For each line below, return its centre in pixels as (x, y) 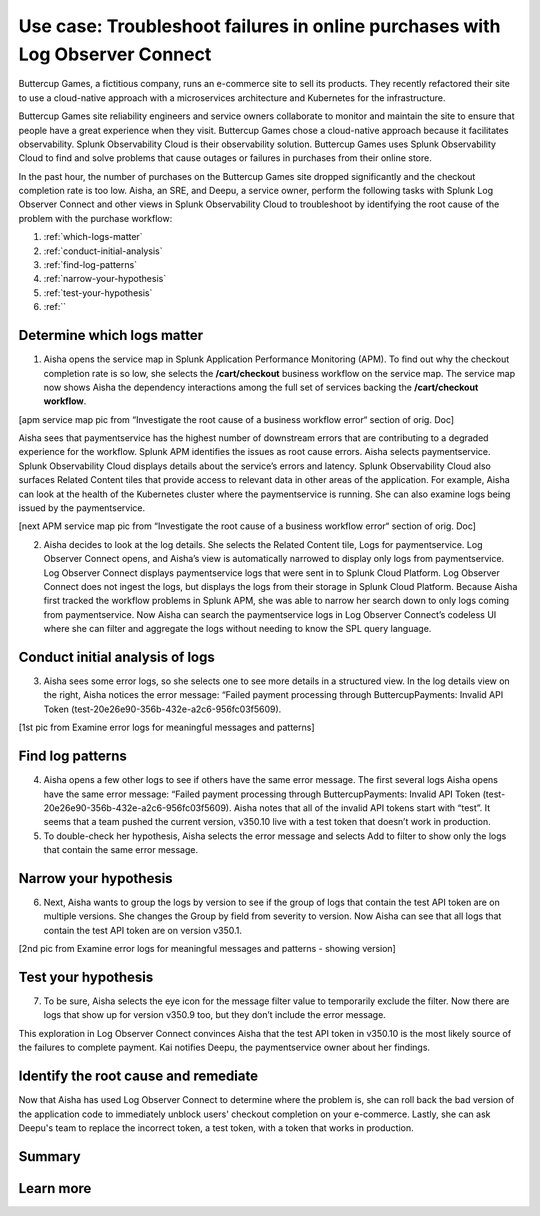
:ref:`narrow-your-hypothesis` (105, 279)
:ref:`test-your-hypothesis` (98, 292)
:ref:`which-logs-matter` (93, 237)
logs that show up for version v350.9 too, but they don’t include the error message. (215, 1015)
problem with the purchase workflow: (95, 218)
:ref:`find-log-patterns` (90, 265)
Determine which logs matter (111, 335)
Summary (49, 1156)
